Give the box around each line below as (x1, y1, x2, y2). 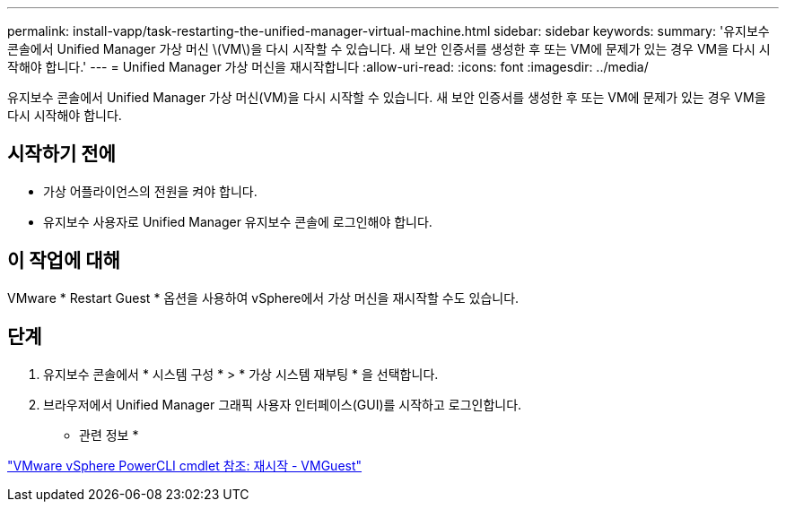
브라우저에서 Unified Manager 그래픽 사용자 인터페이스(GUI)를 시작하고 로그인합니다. (43, 396, 522, 412)
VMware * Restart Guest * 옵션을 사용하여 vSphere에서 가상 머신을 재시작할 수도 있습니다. (7, 289, 520, 306)
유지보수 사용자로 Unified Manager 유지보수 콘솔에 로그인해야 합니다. (43, 213, 432, 229)
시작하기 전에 (7, 142, 116, 166)
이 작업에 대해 (7, 249, 120, 272)
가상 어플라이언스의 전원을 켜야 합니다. (43, 183, 258, 199)
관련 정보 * (79, 427, 139, 443)
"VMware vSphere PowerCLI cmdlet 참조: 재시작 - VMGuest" (7, 457, 362, 473)
